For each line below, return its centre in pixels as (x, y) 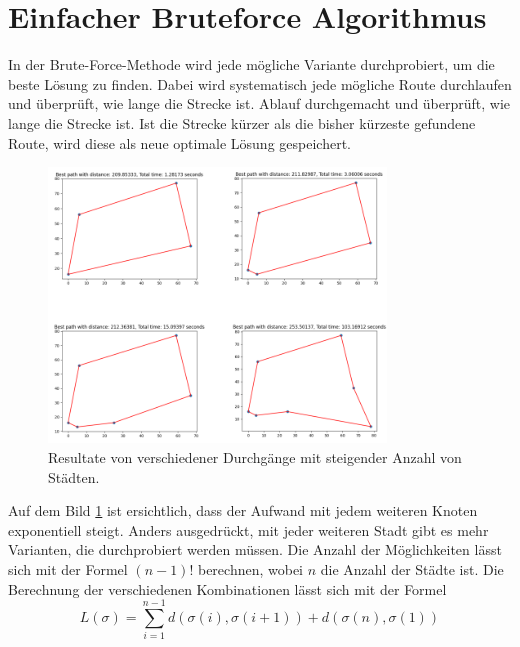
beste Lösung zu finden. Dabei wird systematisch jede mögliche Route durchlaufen (260, 83)
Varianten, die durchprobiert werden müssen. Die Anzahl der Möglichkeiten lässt (255, 549)
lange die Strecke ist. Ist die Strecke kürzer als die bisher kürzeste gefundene (242, 122)
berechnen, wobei (250, 568)
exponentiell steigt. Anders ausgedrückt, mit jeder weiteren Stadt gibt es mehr (248, 529)
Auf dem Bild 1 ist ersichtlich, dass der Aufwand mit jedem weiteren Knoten (243, 510)
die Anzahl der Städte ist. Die (412, 568)
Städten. (74, 476)
